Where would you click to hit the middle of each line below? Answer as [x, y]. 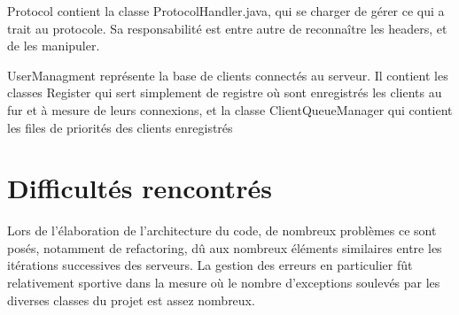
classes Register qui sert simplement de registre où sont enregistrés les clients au [225, 92]
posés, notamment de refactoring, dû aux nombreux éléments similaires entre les [225, 247]
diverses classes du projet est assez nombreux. [131, 300]
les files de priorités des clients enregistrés [120, 127]
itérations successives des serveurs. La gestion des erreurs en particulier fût [210, 265]
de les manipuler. [54, 46]
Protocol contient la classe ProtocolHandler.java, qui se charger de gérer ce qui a [226, 11]
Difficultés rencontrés [140, 188]
